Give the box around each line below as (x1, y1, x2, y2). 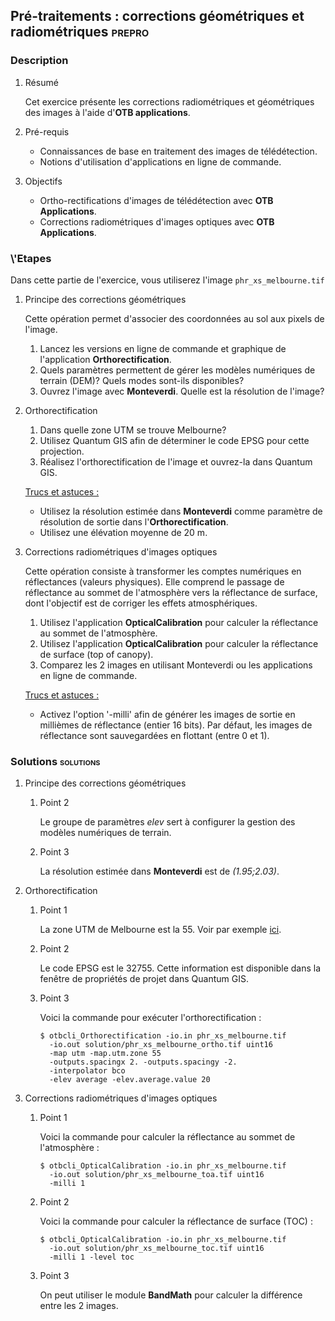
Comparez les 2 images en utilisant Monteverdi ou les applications (39, 659, 313, 671)
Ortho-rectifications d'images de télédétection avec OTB (39, 194, 274, 206)
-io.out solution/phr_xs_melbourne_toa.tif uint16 (48, 1170, 265, 1180)
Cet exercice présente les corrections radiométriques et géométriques (24, 95, 315, 108)
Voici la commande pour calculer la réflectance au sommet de (39, 1131, 296, 1143)
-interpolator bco (48, 1066, 126, 1076)
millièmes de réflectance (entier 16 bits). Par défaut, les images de (39, 719, 313, 731)
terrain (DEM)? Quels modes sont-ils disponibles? (39, 374, 245, 386)
